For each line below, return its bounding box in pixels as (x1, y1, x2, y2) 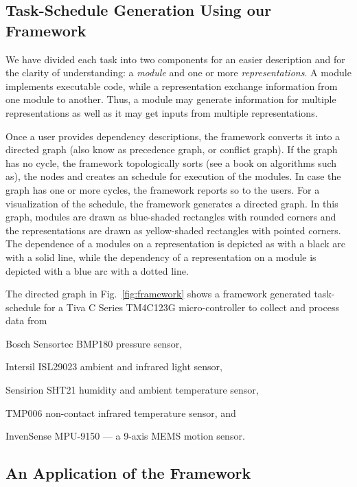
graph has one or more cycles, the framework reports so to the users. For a (5, 182, 320, 196)
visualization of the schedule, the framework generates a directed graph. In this (5, 196, 338, 210)
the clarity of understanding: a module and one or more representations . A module (5, 65, 352, 80)
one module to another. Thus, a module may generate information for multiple (5, 92, 336, 106)
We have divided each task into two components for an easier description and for (5, 52, 345, 66)
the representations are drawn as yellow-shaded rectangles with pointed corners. (5, 223, 341, 237)
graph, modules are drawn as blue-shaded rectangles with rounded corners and (5, 209, 336, 224)
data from (5, 313, 47, 328)
